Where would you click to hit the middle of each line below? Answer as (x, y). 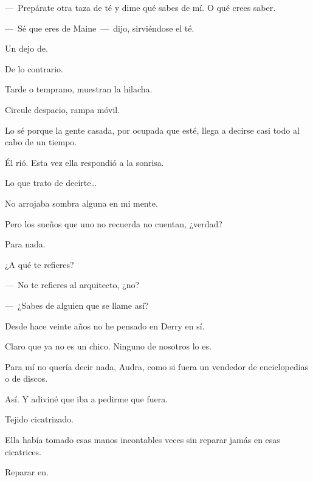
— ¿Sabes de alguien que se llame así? (77, 305)
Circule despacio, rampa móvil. (63, 109)
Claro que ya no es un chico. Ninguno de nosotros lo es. (108, 346)
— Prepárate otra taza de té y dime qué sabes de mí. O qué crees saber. (140, 7)
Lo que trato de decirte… (51, 183)
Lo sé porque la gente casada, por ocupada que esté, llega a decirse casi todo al (152, 130)
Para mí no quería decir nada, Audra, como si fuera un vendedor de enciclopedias (157, 366)
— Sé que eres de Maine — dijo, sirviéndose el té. (100, 28)
